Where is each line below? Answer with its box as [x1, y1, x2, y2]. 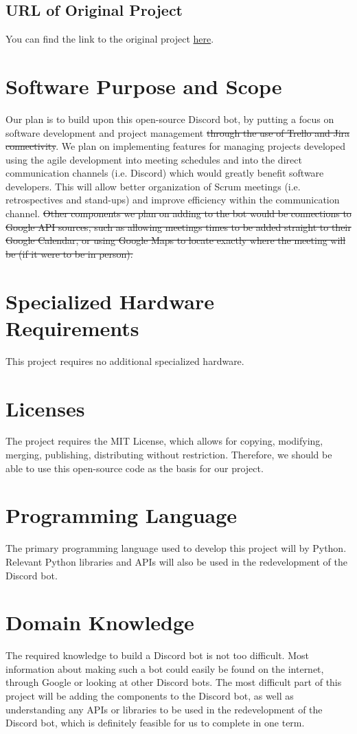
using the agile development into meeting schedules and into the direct [5, 152, 302, 166]
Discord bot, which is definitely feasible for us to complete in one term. [5, 715, 305, 730]
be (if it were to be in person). [5, 246, 133, 260]
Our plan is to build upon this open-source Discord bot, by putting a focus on [5, 111, 334, 126]
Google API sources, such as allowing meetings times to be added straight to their [5, 219, 352, 234]
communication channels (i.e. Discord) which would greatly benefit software [5, 166, 324, 180]
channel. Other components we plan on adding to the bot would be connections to [5, 206, 352, 221]
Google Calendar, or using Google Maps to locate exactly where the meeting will [5, 233, 346, 247]
